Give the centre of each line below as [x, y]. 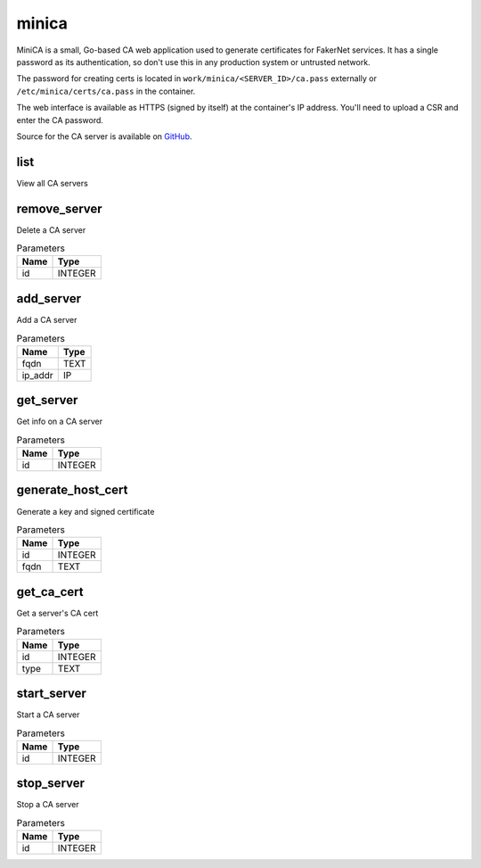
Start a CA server [48, 715]
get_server [47, 400]
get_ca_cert [50, 592]
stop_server [50, 784]
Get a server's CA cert [57, 613]
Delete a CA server [51, 230]
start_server [51, 694]
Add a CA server [47, 319]
